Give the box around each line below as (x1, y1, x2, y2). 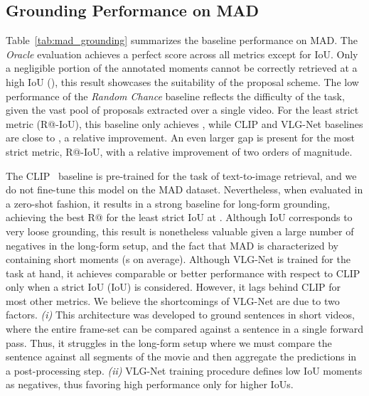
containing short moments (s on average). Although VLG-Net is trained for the (6, 252, 351, 267)
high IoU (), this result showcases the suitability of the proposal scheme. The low (6, 74, 359, 89)
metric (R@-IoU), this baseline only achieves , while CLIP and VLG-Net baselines (6, 116, 363, 131)
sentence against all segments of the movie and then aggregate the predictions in (6, 349, 357, 364)
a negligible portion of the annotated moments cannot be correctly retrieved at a (6, 60, 358, 75)
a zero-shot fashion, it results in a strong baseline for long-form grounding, (6, 196, 331, 210)
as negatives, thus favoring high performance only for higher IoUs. (6, 377, 294, 392)
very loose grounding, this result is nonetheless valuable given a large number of (6, 223, 354, 238)
